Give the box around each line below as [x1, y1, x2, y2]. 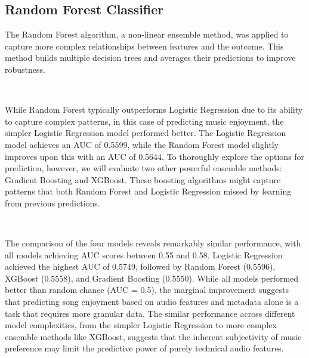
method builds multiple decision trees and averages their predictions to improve [5, 51, 296, 64]
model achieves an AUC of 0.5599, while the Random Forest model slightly [5, 138, 279, 150]
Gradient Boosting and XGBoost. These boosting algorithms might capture [5, 173, 281, 186]
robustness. [5, 63, 45, 75]
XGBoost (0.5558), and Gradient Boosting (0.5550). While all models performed [5, 271, 299, 284]
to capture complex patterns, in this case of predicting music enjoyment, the [5, 115, 284, 127]
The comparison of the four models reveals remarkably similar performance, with [5, 237, 301, 249]
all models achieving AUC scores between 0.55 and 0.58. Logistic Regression [5, 248, 283, 261]
